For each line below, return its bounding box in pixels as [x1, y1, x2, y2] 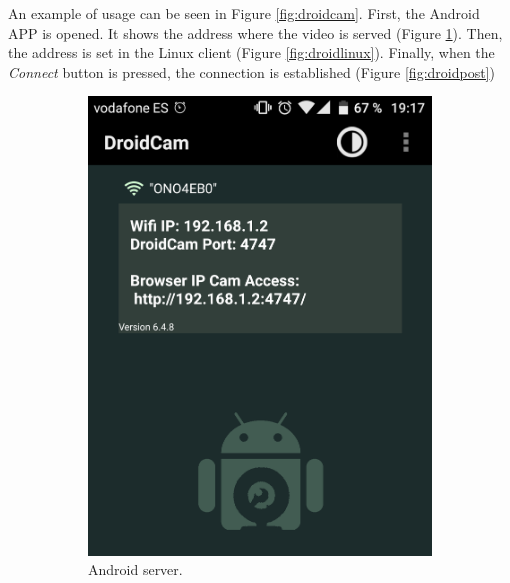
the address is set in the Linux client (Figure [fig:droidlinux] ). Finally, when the [8, 42, 495, 63]
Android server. [88, 559, 183, 580]
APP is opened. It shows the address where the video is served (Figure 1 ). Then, [8, 22, 503, 43]
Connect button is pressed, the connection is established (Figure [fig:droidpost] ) [8, 61, 495, 82]
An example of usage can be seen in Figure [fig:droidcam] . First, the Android [8, 3, 480, 23]
